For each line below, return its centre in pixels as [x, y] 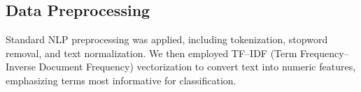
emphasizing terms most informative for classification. [121, 80]
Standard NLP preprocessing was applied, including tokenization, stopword [167, 39]
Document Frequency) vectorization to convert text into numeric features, [197, 67]
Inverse [21, 67]
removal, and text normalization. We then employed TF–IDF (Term [151, 53]
